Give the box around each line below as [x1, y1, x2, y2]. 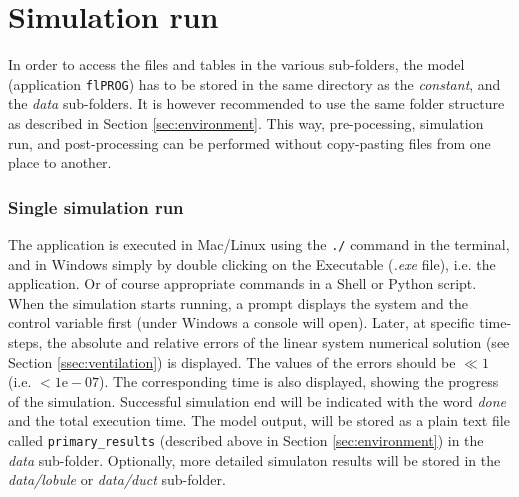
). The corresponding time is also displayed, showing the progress [99, 371, 499, 392]
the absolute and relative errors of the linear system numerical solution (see [47, 332, 510, 352]
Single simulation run [8, 194, 184, 219]
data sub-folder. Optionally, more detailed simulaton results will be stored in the [8, 449, 501, 470]
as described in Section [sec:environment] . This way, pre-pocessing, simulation [8, 112, 484, 133]
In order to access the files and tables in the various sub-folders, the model [8, 54, 465, 75]
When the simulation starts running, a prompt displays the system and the [8, 292, 468, 313]
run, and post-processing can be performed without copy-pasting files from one [8, 132, 491, 153]
